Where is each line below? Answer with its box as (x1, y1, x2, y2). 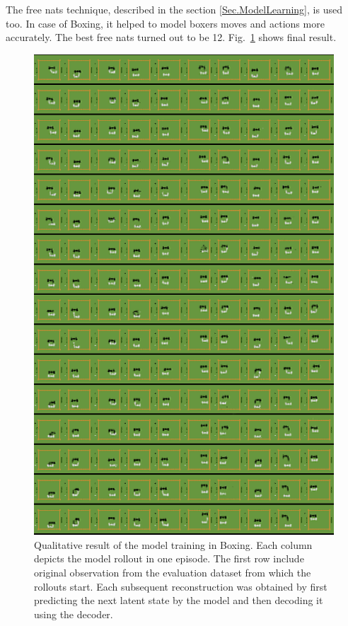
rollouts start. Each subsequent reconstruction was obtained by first (34, 579, 327, 593)
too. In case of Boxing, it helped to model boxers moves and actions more (6, 16, 325, 30)
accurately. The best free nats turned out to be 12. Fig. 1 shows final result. (6, 30, 337, 45)
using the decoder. (34, 606, 113, 621)
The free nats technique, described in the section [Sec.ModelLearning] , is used (6, 2, 342, 16)
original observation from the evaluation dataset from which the (34, 565, 311, 580)
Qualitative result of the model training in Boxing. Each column (34, 537, 313, 552)
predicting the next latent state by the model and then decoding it (34, 593, 323, 608)
